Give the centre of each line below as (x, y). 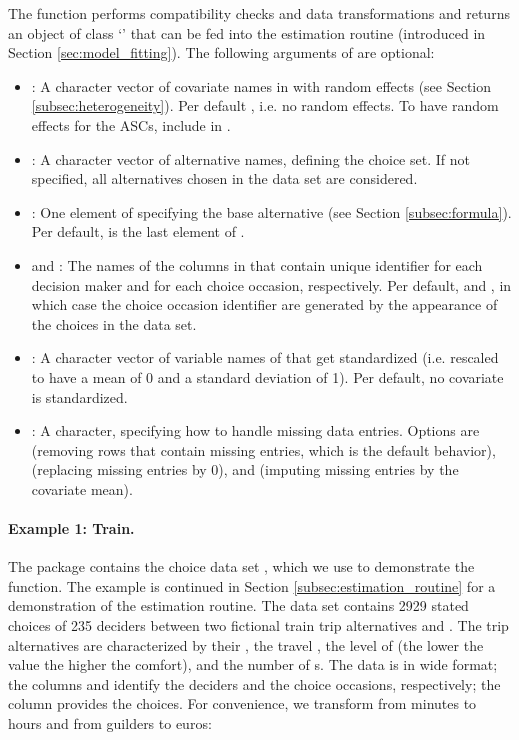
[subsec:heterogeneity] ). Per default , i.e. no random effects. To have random (265, 105)
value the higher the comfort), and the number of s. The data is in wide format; (253, 664)
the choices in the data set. (114, 323)
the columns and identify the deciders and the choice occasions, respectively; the (254, 683)
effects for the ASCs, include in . (131, 124)
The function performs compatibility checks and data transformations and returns (259, 13)
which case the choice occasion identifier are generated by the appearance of (264, 304)
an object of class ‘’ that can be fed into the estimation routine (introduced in (247, 32)
